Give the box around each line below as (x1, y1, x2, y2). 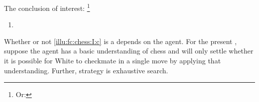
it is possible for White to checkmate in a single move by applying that (4, 55, 221, 66)
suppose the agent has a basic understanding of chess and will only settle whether (4, 46, 254, 56)
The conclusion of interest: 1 (4, 1, 90, 13)
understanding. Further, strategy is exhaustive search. (4, 65, 168, 75)
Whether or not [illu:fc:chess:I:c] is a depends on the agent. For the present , (4, 36, 237, 46)
